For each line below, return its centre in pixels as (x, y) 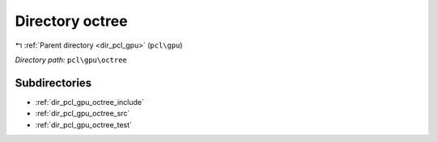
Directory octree (72, 21)
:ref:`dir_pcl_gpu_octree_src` (83, 114)
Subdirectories (53, 83)
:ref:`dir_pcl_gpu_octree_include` (90, 102)
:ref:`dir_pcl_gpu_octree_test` (84, 124)
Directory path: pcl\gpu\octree (71, 60)
